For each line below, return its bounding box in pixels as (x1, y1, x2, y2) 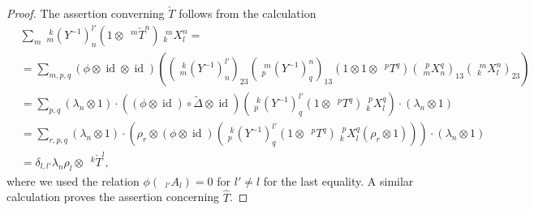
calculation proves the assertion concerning (6, 188, 220, 205)
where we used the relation (6, 172, 140, 189)
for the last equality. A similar (263, 172, 414, 189)
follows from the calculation (179, 5, 317, 21)
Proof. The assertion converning (6, 5, 165, 21)
